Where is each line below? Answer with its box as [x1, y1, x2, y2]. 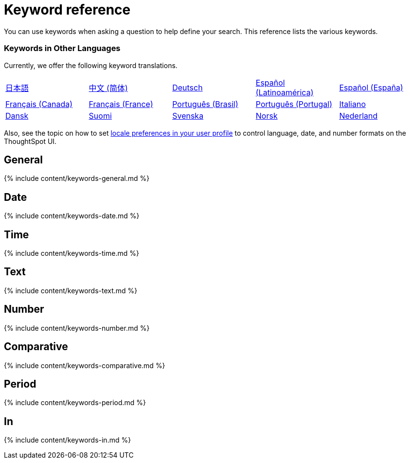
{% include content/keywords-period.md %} [4, 398, 146, 407]
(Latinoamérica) [255, 87, 314, 97]
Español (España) [339, 82, 403, 92]
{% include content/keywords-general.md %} [4, 174, 150, 183]
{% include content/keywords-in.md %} [4, 436, 131, 445]
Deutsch [172, 82, 203, 92]
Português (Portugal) [255, 99, 333, 109]
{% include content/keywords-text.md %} [4, 286, 138, 295]
